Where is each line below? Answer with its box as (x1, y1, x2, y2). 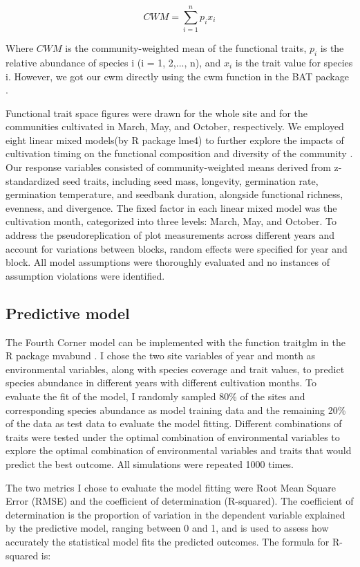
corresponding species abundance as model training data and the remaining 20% (6, 402, 346, 417)
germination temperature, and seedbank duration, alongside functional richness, (6, 187, 343, 201)
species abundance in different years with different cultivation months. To (6, 375, 316, 390)
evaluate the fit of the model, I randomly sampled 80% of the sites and (6, 389, 305, 403)
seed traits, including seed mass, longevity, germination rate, (62, 173, 319, 188)
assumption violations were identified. (6, 268, 165, 282)
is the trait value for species (235, 55, 353, 69)
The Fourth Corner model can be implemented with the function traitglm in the (6, 334, 345, 349)
